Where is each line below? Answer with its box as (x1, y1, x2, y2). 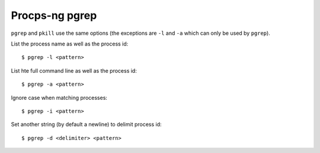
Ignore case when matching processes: (11, 94, 108, 101)
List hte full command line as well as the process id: (11, 67, 137, 74)
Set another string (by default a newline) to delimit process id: (11, 121, 162, 128)
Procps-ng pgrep (11, 9, 97, 22)
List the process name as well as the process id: (11, 40, 129, 47)
